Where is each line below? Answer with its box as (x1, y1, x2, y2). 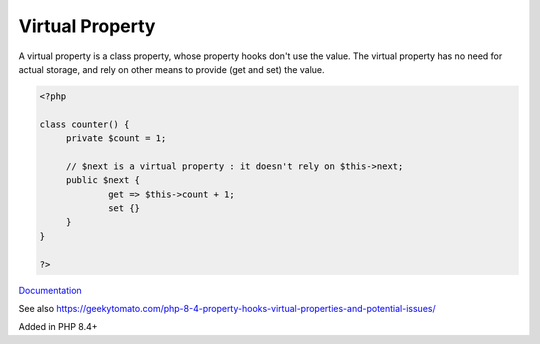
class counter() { (39, 118, 130, 130)
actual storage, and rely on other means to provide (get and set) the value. (18, 63, 325, 75)
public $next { (65, 175, 140, 186)
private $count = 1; (65, 133, 167, 144)
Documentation (18, 284, 82, 296)
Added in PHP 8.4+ (18, 321, 98, 333)
